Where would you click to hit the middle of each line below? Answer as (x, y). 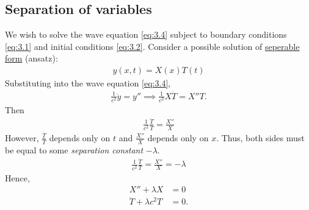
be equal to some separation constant (74, 149)
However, (22, 137)
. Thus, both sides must (260, 137)
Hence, (17, 177)
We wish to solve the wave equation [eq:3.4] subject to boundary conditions (146, 34)
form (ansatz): (31, 58)
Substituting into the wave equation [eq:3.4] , (88, 83)
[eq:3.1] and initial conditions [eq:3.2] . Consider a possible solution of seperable (152, 46)
